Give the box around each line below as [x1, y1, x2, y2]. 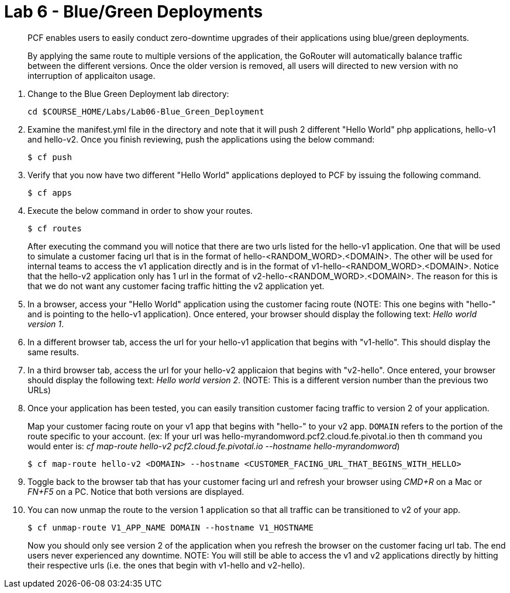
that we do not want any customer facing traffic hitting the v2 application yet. [27, 280, 325, 291]
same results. [27, 346, 79, 357]
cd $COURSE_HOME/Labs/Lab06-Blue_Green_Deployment [27, 106, 264, 116]
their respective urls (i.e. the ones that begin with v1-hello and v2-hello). [27, 560, 305, 570]
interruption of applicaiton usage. [27, 70, 156, 81]
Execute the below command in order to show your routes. [27, 205, 253, 216]
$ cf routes [27, 223, 82, 233]
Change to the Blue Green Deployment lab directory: [27, 88, 229, 99]
